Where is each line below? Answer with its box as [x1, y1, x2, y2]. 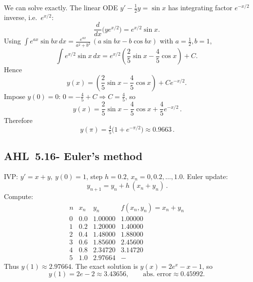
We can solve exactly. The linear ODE [4, 2, 118, 12]
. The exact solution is [71, 261, 138, 271]
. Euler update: [182, 171, 228, 181]
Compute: [4, 191, 33, 201]
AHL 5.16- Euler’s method [4, 148, 143, 163]
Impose [4, 91, 25, 101]
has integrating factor [168, 2, 233, 12]
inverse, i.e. [4, 12, 38, 22]
